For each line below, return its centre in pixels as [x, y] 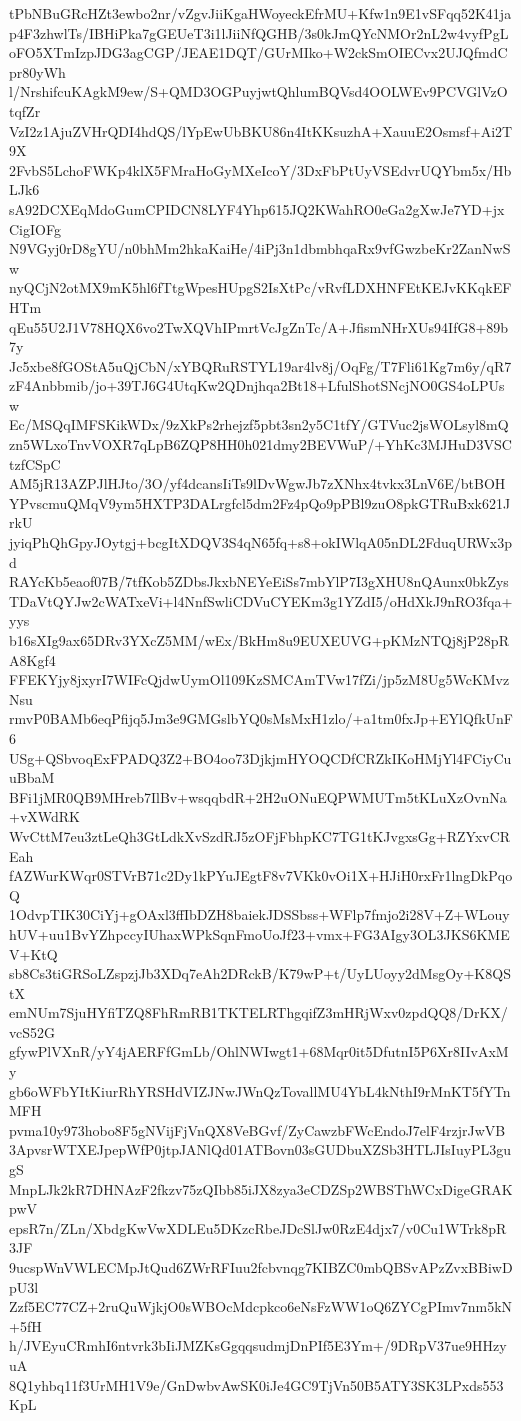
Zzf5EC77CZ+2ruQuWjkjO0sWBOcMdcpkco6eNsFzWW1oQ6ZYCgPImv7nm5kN [261, 1306]
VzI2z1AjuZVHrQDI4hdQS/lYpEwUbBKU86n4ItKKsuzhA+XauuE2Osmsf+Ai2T [261, 130]
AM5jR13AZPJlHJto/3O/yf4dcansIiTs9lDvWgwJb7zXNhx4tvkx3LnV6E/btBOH [257, 483]
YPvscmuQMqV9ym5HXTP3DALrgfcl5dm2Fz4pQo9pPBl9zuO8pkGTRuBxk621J [260, 502]
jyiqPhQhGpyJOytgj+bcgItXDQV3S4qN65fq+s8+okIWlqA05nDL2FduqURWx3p [260, 542]
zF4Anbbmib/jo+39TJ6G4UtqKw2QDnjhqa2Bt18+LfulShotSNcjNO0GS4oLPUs [257, 385]
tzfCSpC [35, 463]
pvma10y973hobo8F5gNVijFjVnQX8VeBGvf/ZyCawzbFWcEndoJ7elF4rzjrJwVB [257, 1129]
